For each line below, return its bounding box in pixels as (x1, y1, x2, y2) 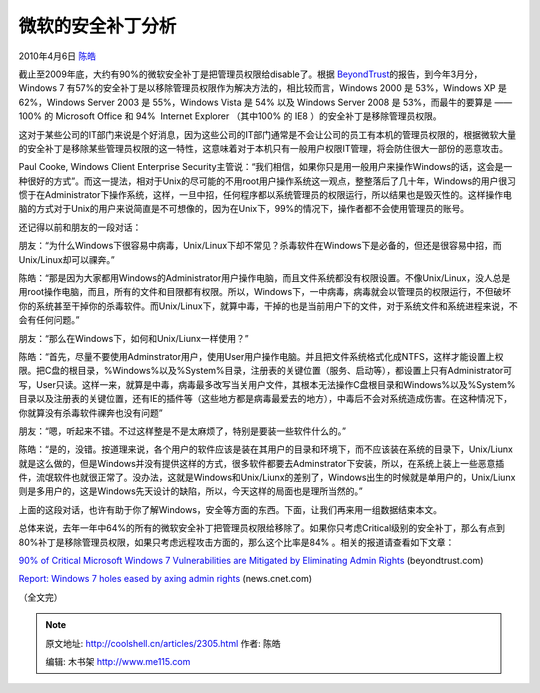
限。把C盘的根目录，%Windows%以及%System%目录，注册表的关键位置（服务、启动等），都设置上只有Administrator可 (18, 365, 513, 377)
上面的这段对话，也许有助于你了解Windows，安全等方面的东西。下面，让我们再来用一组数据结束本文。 (18, 503, 443, 515)
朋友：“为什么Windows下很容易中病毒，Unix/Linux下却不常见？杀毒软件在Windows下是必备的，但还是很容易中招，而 (18, 240, 502, 252)
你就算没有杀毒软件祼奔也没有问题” (18, 406, 164, 419)
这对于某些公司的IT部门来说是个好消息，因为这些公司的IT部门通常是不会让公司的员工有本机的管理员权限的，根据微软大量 (18, 128, 517, 140)
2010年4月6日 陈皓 (18, 50, 97, 62)
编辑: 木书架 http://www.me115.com (45, 656, 191, 667)
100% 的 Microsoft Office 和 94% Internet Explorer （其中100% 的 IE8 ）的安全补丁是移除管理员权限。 (18, 110, 442, 122)
